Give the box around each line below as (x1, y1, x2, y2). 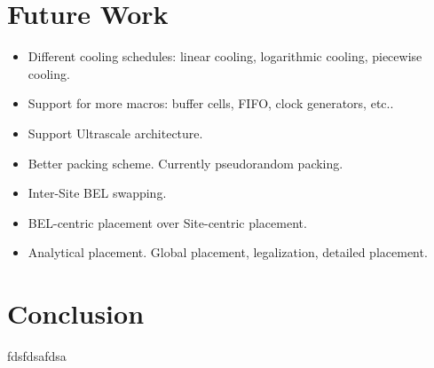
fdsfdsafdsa (7, 347, 67, 364)
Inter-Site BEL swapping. (28, 184, 167, 202)
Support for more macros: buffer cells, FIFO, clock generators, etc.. (28, 94, 394, 113)
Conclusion (7, 295, 145, 332)
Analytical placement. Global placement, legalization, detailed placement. (28, 243, 428, 262)
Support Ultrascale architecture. (28, 123, 203, 142)
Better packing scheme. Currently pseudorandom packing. (28, 153, 343, 172)
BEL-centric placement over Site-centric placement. (28, 213, 307, 231)
